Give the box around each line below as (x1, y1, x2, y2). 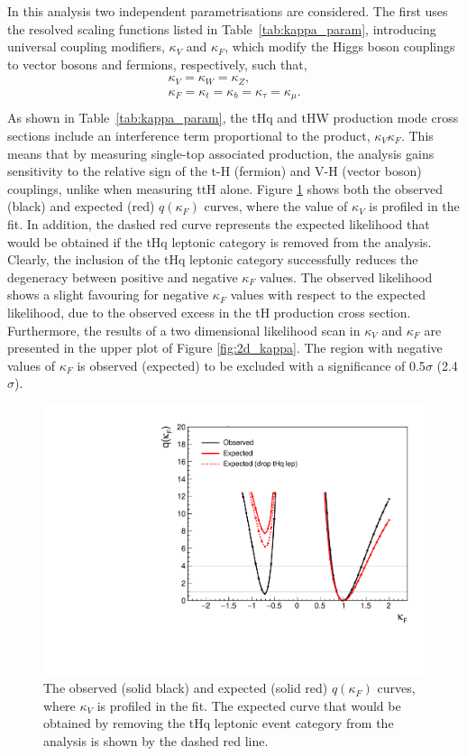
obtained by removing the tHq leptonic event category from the (43, 714, 394, 733)
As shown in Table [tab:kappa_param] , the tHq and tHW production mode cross (7, 108, 459, 127)
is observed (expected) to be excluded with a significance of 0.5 (77, 355, 426, 374)
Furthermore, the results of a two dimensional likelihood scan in (7, 320, 361, 339)
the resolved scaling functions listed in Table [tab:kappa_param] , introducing (7, 19, 436, 38)
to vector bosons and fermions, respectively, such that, (7, 54, 307, 73)
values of (7, 355, 55, 374)
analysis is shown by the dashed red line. (43, 731, 269, 750)
